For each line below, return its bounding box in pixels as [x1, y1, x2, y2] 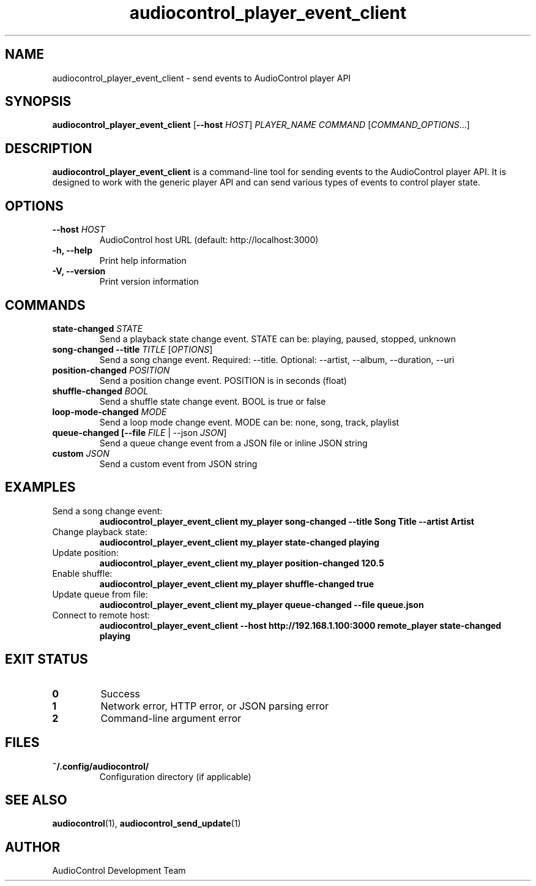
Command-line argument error [100, 711, 242, 724]
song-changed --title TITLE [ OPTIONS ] [52, 344, 213, 355]
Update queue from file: [52, 588, 148, 599]
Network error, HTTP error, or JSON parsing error [100, 699, 329, 712]
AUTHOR [5, 839, 61, 855]
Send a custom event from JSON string [99, 458, 258, 469]
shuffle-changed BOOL [52, 385, 149, 396]
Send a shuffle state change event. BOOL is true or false [99, 396, 326, 407]
